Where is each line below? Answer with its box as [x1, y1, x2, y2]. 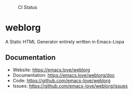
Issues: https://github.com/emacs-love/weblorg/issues [12, 83, 128, 89]
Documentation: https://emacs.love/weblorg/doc [12, 72, 115, 78]
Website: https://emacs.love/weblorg [12, 67, 90, 73]
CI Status [18, 5, 37, 10]
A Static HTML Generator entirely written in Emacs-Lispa [5, 38, 124, 44]
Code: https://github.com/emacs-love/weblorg [12, 77, 111, 83]
